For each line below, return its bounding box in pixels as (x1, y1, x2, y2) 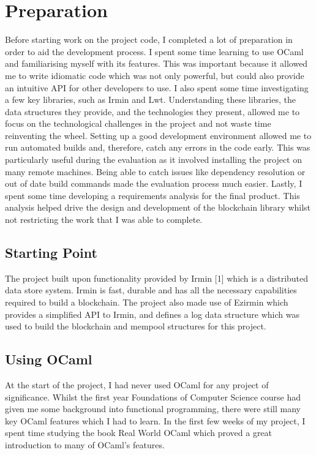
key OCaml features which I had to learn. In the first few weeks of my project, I (5, 414, 306, 427)
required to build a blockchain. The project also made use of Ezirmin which (5, 296, 288, 309)
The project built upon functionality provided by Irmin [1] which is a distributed (5, 271, 309, 284)
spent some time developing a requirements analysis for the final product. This (5, 189, 300, 201)
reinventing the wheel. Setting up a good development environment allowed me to (5, 129, 312, 141)
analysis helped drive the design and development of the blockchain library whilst (5, 201, 311, 214)
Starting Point (5, 243, 97, 262)
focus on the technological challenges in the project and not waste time (5, 117, 271, 130)
